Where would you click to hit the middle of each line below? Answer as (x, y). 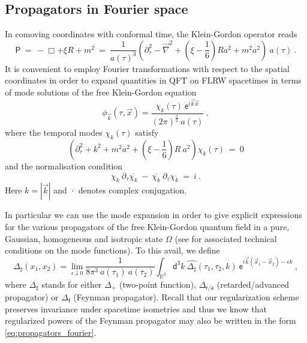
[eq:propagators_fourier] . (51, 332)
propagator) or (32, 297)
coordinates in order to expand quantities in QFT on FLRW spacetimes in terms (153, 80)
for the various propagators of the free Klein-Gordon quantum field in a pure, (147, 226)
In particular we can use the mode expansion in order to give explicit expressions (154, 215)
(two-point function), (158, 284)
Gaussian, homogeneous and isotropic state (84, 238)
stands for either (72, 284)
